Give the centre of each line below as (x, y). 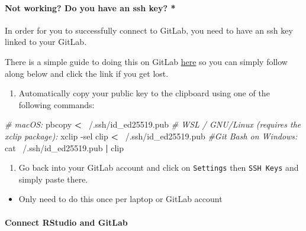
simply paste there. (53, 179)
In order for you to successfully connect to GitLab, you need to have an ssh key (149, 30)
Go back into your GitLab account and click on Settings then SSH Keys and (159, 167)
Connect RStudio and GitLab (66, 222)
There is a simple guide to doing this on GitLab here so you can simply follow (146, 61)
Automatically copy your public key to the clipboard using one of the (144, 93)
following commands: (57, 104)
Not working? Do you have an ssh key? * (90, 7)
